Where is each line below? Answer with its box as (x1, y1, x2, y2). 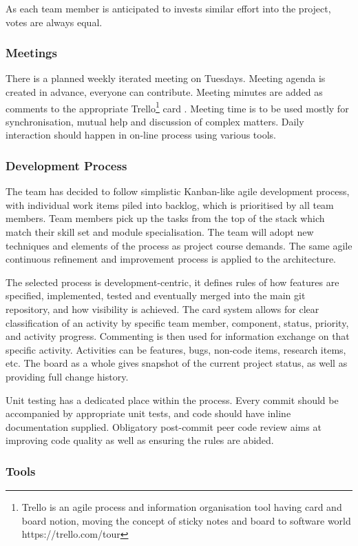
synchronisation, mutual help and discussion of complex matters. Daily (6, 114, 304, 128)
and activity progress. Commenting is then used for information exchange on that (6, 329, 350, 343)
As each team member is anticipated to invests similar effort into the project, (6, 1, 331, 15)
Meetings (6, 44, 57, 61)
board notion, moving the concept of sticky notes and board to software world (21, 513, 351, 527)
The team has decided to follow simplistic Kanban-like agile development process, (6, 184, 350, 199)
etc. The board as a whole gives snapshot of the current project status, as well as (6, 356, 348, 370)
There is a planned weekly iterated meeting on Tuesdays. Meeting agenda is (6, 71, 326, 85)
